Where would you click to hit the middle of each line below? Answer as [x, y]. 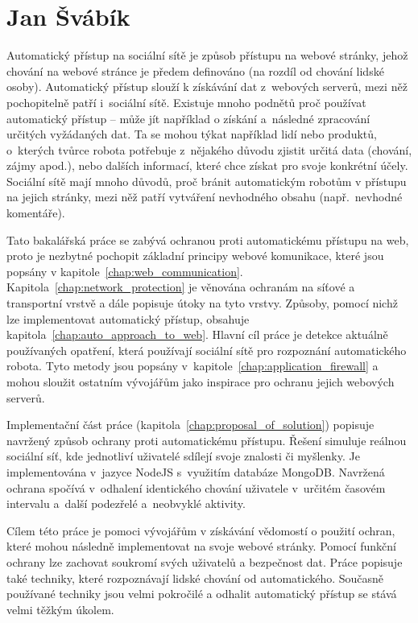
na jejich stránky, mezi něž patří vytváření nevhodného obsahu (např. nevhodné [205, 197]
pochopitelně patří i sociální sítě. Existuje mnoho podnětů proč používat [186, 102]
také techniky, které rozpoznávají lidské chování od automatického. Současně [195, 578]
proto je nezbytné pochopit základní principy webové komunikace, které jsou [195, 256]
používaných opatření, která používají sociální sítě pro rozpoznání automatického [207, 350]
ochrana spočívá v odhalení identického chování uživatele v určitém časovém [196, 487]
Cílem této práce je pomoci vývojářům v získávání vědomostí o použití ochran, [201, 530]
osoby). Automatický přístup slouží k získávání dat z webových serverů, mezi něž [207, 87]
